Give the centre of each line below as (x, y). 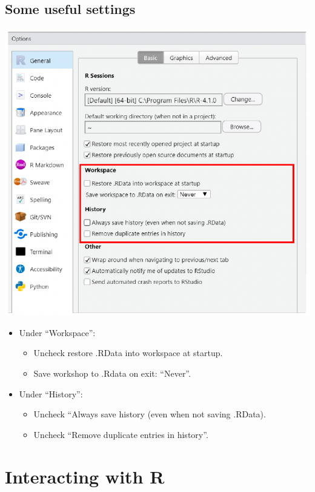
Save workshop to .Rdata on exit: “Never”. (112, 373)
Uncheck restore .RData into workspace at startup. (128, 353)
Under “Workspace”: (57, 332)
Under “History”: (51, 393)
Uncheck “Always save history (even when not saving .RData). (150, 414)
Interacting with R (85, 476)
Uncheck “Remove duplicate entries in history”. (121, 434)
